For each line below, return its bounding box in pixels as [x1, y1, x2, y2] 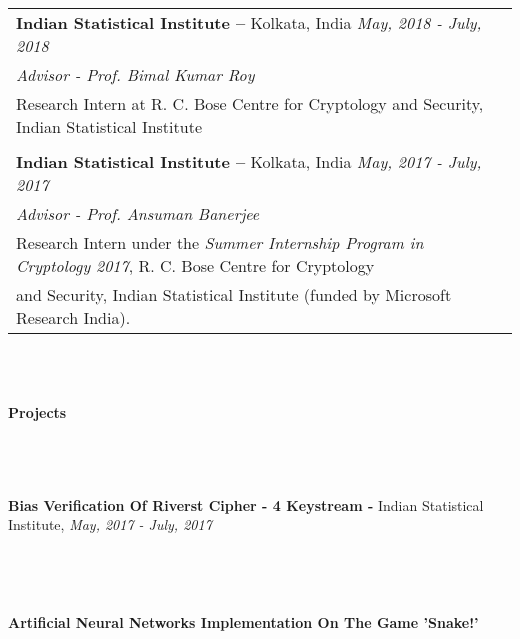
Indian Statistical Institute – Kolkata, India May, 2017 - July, [16, 150, 482, 173]
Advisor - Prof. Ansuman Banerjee [16, 202, 260, 225]
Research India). [16, 306, 131, 329]
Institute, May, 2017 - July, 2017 [8, 514, 212, 535]
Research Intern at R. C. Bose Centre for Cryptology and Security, [16, 92, 484, 115]
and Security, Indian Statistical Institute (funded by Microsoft [16, 283, 452, 306]
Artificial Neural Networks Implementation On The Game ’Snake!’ [8, 612, 479, 633]
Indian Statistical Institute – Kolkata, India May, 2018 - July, [16, 11, 482, 34]
